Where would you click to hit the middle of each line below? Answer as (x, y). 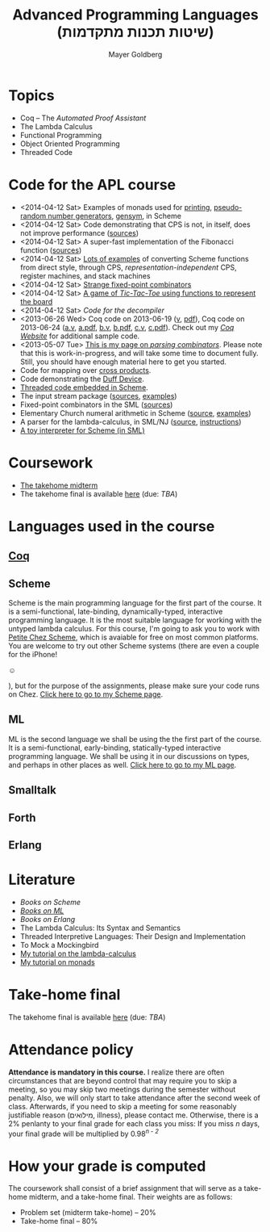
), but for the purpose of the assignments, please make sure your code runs (134, 685)
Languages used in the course (112, 526)
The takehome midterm (59, 485)
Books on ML (42, 911)
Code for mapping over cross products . (85, 370)
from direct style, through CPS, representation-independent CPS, (129, 267)
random (33, 216)
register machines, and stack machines (85, 275)
